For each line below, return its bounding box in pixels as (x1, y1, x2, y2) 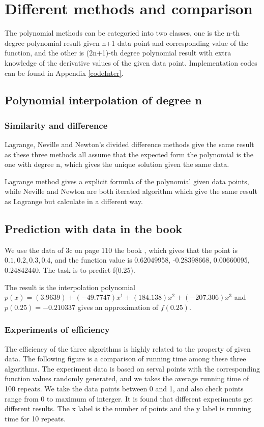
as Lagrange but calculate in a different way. (5, 196, 143, 207)
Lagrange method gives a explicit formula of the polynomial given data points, (5, 176, 249, 186)
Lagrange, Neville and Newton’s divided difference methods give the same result (5, 139, 254, 150)
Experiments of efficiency (5, 323, 110, 336)
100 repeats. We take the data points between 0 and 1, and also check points (5, 383, 244, 394)
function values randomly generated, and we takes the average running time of (5, 373, 249, 384)
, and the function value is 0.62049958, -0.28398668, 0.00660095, (50, 254, 250, 265)
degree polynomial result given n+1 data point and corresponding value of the (5, 37, 249, 48)
